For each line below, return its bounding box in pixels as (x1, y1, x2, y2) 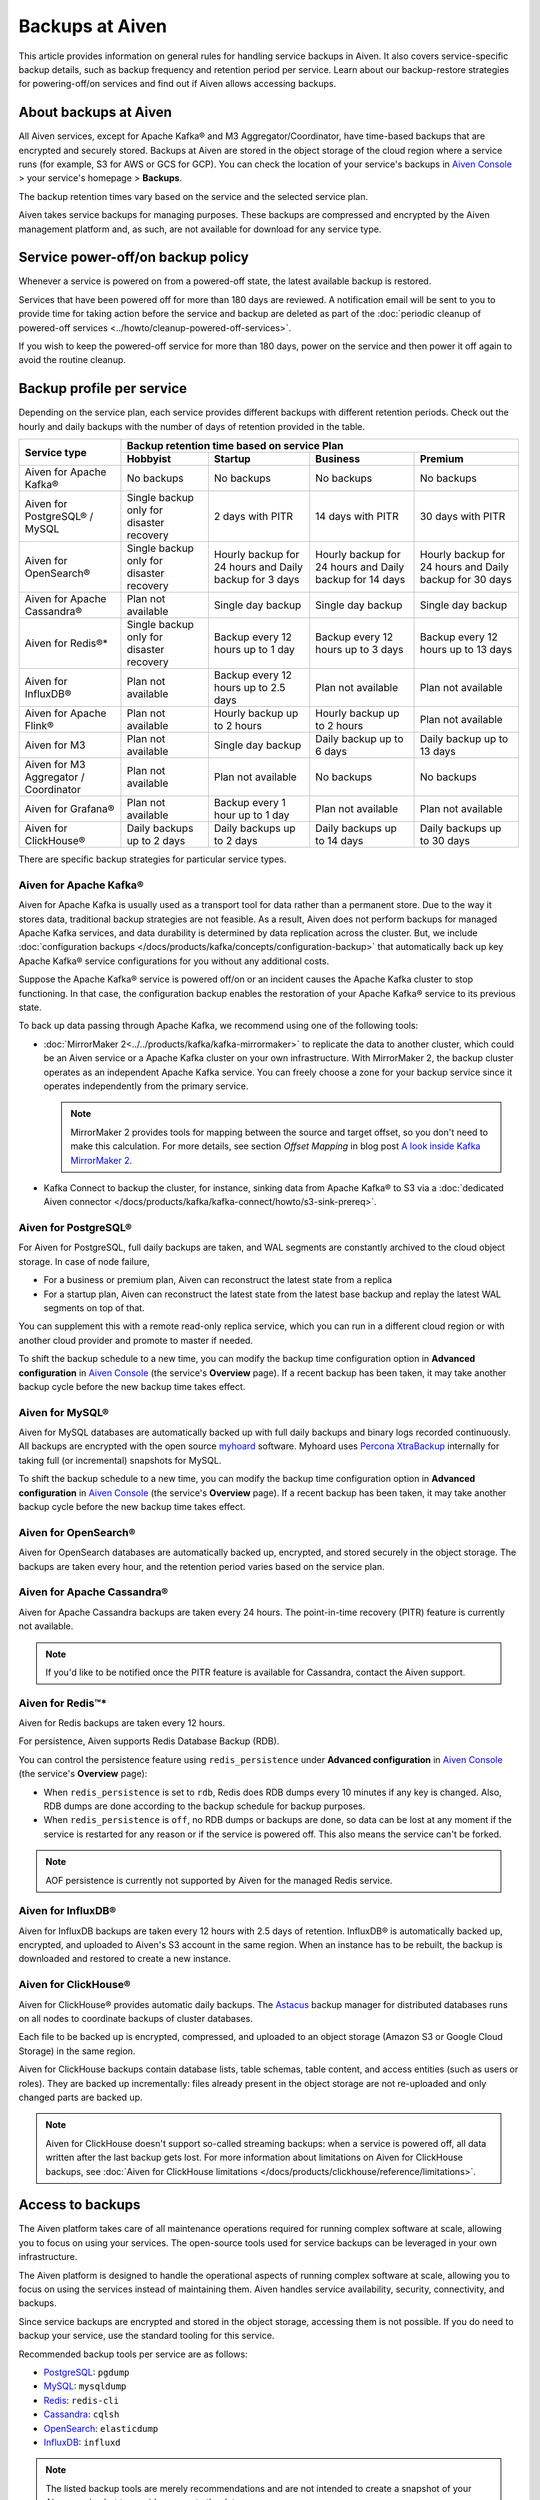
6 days (315, 745, 347, 759)
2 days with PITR (213, 510, 294, 524)
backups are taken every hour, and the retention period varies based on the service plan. (18, 1560, 385, 1572)
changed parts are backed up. (18, 2091, 143, 2103)
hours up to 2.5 (213, 681, 286, 695)
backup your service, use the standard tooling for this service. (18, 2330, 275, 2342)
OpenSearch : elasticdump (43, 2422, 159, 2434)
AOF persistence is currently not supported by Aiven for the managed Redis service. (45, 1874, 393, 1886)
